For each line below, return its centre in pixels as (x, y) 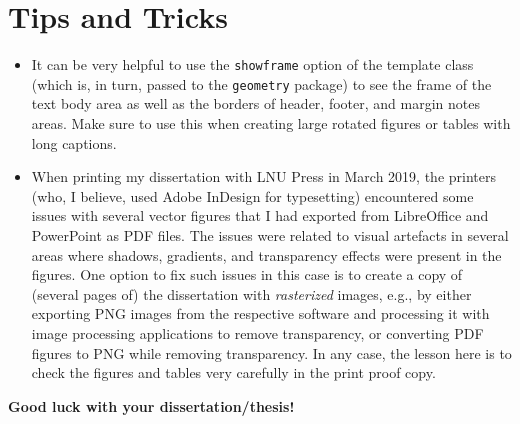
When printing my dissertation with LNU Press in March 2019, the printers (263, 176)
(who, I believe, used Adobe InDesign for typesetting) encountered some (252, 195)
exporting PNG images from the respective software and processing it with (260, 313)
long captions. (74, 142)
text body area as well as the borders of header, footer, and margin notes (255, 103)
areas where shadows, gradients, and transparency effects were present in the (266, 254)
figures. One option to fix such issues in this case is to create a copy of (247, 274)
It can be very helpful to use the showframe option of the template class (252, 64)
